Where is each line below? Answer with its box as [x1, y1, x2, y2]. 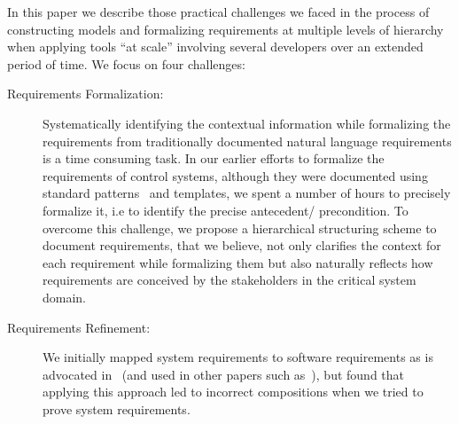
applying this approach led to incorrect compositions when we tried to [43, 382, 424, 401]
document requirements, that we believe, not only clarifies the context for [43, 236, 441, 255]
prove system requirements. [43, 399, 191, 418]
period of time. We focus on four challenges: [7, 54, 245, 73]
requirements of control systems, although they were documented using [43, 166, 428, 185]
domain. [43, 287, 87, 306]
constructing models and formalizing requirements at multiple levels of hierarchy [7, 20, 444, 38]
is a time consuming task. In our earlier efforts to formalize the [43, 149, 385, 168]
